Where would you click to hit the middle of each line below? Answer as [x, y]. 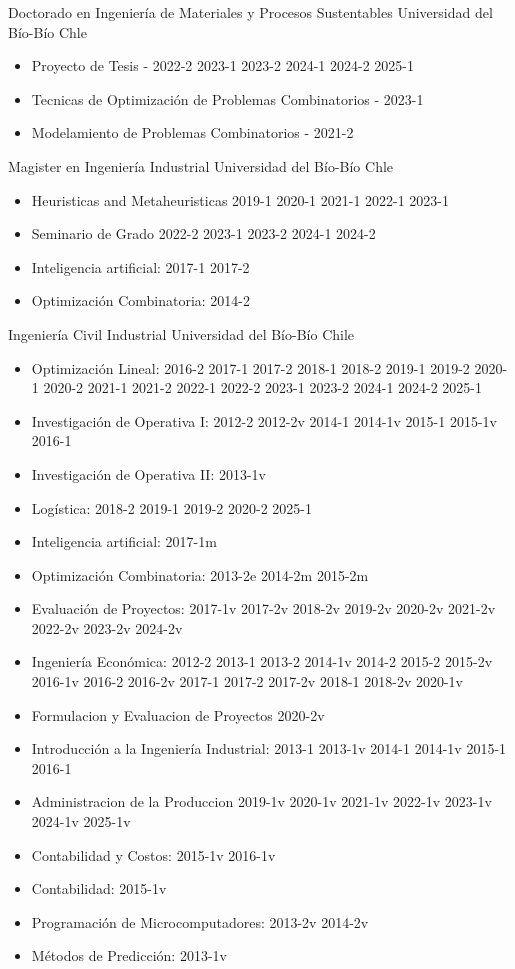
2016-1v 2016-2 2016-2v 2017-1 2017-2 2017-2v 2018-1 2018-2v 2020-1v [247, 681]
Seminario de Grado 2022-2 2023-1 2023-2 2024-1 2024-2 [203, 233]
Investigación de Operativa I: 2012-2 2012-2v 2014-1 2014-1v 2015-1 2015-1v [264, 420]
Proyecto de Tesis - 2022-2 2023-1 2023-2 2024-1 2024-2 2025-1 [222, 65]
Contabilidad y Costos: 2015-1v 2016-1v [153, 854]
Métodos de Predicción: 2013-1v [129, 955]
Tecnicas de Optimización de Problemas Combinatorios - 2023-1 [227, 98]
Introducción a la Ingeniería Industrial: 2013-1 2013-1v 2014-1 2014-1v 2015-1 [269, 748]
